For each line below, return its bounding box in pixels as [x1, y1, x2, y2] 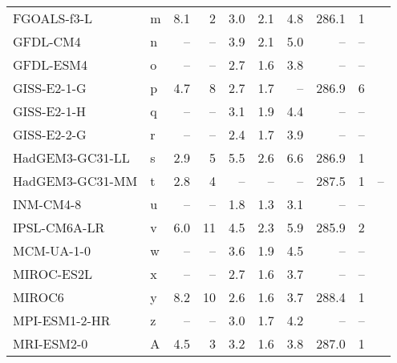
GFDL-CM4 [13, 32, 81, 50]
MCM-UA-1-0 [13, 241, 91, 260]
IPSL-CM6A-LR [13, 218, 105, 236]
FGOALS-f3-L [13, 9, 93, 27]
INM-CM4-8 [13, 195, 82, 213]
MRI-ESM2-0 [13, 334, 88, 353]
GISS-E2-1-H [13, 102, 87, 120]
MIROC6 [13, 288, 64, 306]
